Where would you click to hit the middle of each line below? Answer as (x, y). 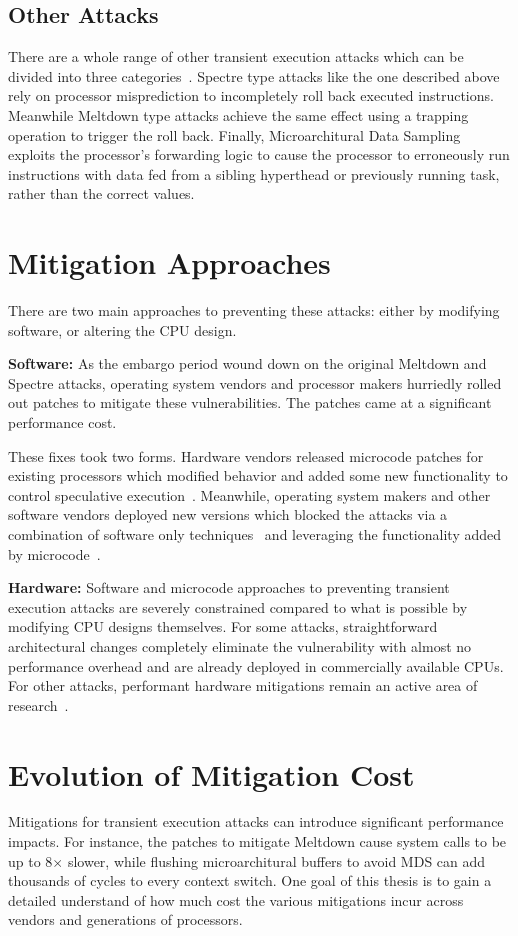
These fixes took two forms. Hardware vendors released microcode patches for (246, 455)
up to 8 (30, 860)
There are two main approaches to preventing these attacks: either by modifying (254, 310)
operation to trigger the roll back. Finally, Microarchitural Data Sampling (234, 134)
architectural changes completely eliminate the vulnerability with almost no (240, 645)
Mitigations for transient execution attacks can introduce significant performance (256, 821)
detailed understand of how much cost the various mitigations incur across (236, 899)
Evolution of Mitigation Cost (211, 773)
